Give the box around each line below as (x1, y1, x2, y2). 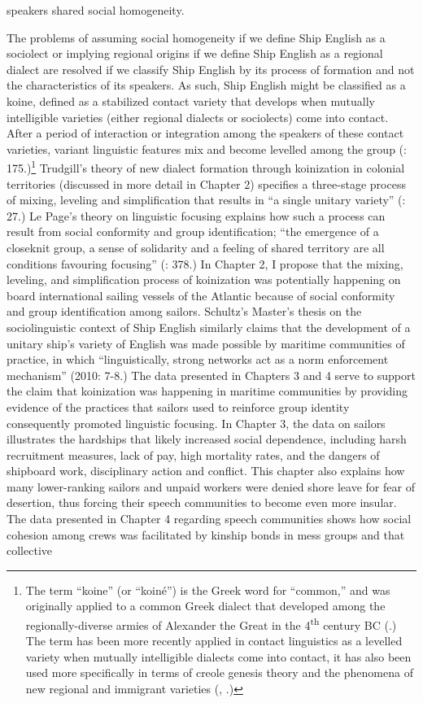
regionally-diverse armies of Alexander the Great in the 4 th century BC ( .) (25, 614, 397, 633)
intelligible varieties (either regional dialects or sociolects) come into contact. (7, 108, 389, 125)
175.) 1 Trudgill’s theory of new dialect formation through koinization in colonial (7, 157, 405, 176)
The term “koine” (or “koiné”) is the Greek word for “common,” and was (25, 581, 390, 598)
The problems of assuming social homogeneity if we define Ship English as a (7, 28, 386, 46)
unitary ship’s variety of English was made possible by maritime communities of (7, 334, 405, 351)
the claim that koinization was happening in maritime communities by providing (7, 382, 408, 400)
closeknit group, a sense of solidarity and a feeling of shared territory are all (7, 238, 385, 255)
